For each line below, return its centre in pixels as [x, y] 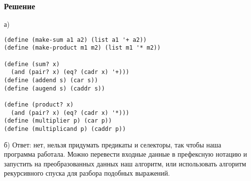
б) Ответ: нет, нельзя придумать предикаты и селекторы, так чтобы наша [113, 144]
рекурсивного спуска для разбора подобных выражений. [87, 173]
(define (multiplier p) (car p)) [58, 121]
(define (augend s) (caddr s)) [54, 88]
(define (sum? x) [32, 64]
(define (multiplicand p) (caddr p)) [65, 129]
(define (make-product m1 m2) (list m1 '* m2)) [82, 48]
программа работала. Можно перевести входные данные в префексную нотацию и [125, 154]
